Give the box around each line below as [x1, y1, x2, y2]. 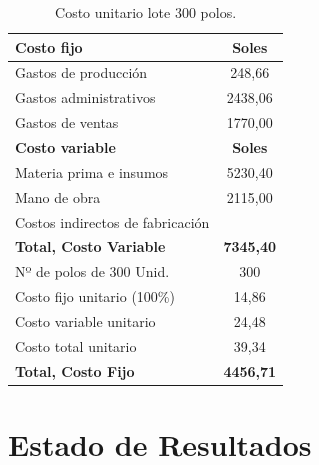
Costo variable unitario [15, 310, 156, 331]
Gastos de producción [15, 62, 148, 83]
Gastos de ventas [15, 112, 119, 133]
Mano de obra [15, 186, 101, 207]
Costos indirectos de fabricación [15, 211, 210, 232]
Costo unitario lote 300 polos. [55, 2, 237, 22]
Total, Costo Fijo [15, 360, 135, 381]
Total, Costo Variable [15, 236, 166, 257]
